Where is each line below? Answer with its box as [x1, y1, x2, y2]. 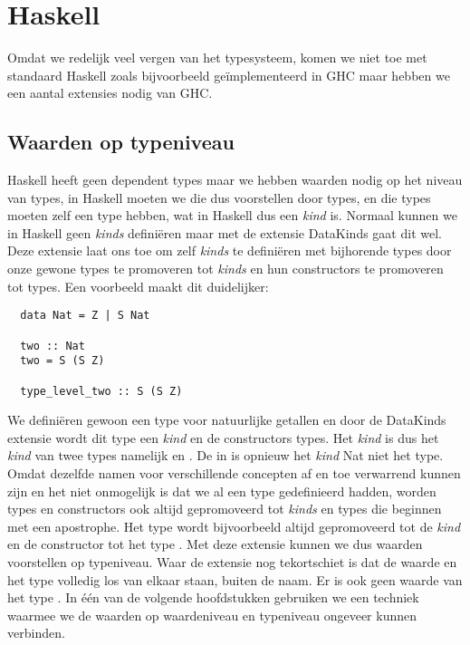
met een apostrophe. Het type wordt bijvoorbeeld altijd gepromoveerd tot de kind [7, 516, 461, 535]
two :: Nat [20, 339, 85, 352]
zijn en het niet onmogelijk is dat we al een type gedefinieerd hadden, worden [7, 481, 436, 500]
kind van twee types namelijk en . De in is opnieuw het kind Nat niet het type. [7, 446, 444, 465]
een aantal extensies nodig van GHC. [7, 83, 213, 102]
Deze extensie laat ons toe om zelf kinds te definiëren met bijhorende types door [7, 241, 452, 260]
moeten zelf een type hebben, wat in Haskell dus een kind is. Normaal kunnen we [7, 206, 457, 225]
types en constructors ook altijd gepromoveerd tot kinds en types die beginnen [7, 499, 442, 518]
